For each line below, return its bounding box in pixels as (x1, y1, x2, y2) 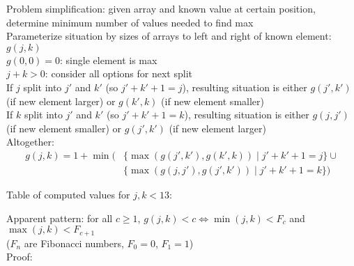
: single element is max (60, 52, 157, 67)
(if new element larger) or (6, 93, 116, 108)
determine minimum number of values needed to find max (6, 15, 254, 29)
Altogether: (6, 134, 54, 149)
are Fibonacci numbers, (24, 235, 124, 250)
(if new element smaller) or (6, 120, 122, 135)
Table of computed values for (6, 187, 130, 201)
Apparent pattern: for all (6, 210, 113, 225)
